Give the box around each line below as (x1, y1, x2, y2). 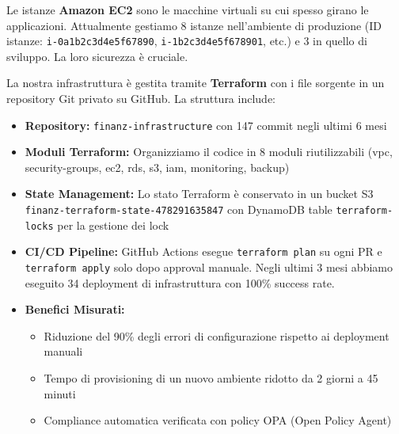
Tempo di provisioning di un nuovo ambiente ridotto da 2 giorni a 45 (44, 370, 378, 386)
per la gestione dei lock (57, 216, 169, 233)
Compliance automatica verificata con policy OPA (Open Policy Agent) (44, 412, 392, 428)
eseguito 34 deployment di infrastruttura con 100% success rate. (25, 274, 335, 291)
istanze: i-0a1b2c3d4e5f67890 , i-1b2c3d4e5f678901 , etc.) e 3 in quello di (6, 32, 367, 49)
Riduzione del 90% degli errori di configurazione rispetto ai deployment (44, 327, 389, 344)
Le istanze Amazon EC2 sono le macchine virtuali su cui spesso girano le (6, 2, 369, 17)
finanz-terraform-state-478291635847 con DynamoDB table (25, 201, 332, 218)
